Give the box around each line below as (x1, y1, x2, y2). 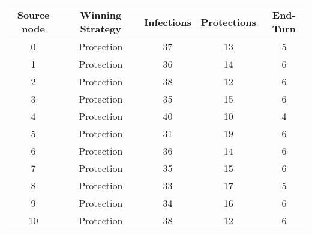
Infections (144, 14, 191, 29)
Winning (80, 8, 122, 22)
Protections (200, 14, 256, 29)
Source (17, 8, 50, 22)
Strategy (80, 22, 121, 35)
